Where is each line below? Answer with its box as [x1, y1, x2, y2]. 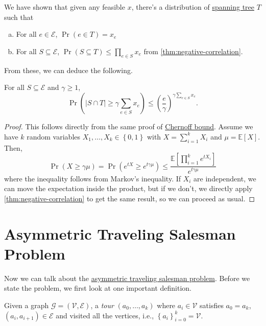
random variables [27, 131, 81, 142]
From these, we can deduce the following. [4, 64, 133, 75]
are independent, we [194, 173, 256, 183]
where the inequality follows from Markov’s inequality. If [4, 173, 181, 183]
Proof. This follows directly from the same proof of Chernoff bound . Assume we [4, 121, 253, 132]
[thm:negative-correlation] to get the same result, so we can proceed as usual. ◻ [4, 193, 255, 203]
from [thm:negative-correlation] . [143, 45, 243, 56]
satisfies [200, 299, 224, 310]
